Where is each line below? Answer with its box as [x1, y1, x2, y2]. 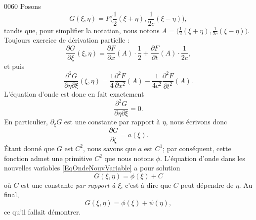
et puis [4, 61, 25, 71]
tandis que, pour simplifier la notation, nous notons [4, 25, 160, 35]
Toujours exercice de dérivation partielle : [4, 35, 129, 45]
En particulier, [4, 116, 48, 127]
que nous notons [104, 153, 154, 163]
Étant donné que [4, 143, 55, 153]
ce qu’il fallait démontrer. [4, 206, 81, 217]
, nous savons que [83, 143, 136, 153]
